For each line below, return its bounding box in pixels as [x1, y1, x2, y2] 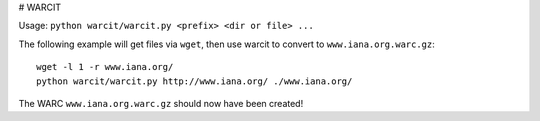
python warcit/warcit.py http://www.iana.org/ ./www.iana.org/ [36, 75, 353, 87]
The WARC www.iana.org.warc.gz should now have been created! [18, 97, 304, 109]
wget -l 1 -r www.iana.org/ [36, 61, 174, 73]
